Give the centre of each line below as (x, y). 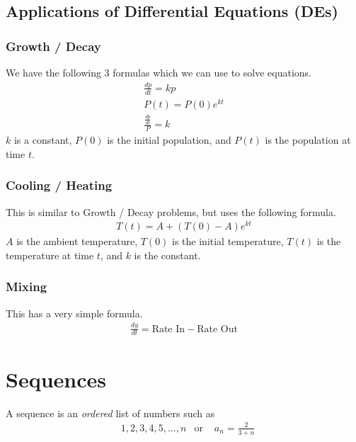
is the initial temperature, (228, 241)
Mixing (27, 287)
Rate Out (217, 329)
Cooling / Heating (59, 185)
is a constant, (43, 140)
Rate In (168, 329)
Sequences (56, 379)
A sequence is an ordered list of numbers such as (110, 413)
